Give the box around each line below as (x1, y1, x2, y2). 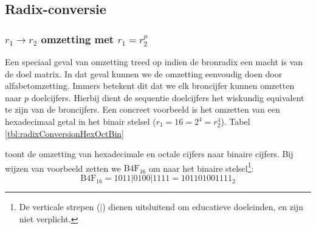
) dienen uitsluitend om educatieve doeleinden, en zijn (102, 200, 303, 213)
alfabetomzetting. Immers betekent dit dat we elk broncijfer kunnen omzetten (5, 79, 295, 92)
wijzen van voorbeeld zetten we (5, 161, 121, 174)
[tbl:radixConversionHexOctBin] (5, 127, 124, 139)
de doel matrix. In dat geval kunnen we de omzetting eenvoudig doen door (5, 67, 283, 80)
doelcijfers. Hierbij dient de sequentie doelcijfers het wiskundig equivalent (31, 91, 304, 104)
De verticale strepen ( (19, 200, 100, 213)
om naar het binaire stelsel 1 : (148, 160, 254, 174)
